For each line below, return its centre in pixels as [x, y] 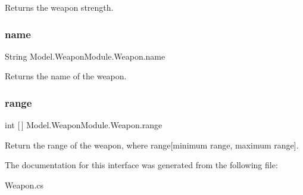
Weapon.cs [24, 185]
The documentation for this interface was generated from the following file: [141, 165]
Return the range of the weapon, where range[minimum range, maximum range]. [152, 145]
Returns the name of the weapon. [66, 76]
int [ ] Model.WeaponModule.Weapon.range [84, 125]
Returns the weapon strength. [59, 7]
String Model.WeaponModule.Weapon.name [85, 56]
